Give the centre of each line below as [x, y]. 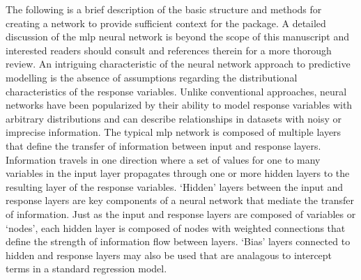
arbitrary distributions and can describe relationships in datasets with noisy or [174, 118]
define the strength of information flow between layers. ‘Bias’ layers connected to [178, 241]
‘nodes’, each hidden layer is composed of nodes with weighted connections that [176, 227]
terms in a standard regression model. [86, 269]
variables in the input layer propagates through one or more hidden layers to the [178, 173]
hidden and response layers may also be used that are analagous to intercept [169, 255]
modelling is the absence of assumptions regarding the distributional [152, 77]
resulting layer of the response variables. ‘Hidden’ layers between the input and [174, 186]
